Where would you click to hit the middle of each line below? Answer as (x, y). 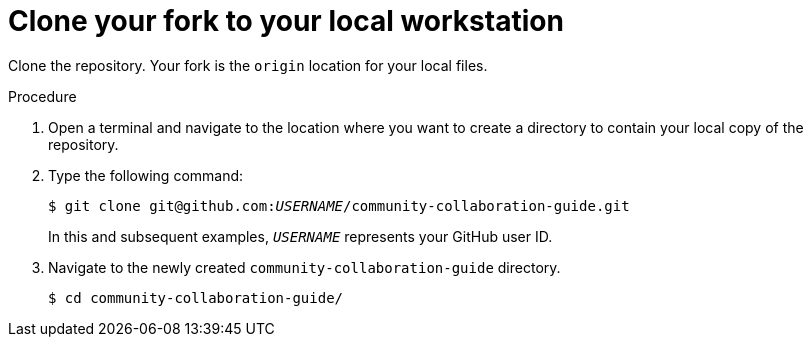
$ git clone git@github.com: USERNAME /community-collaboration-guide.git (339, 205)
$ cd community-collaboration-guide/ (196, 297)
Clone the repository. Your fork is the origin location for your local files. (248, 65)
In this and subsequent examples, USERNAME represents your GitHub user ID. (300, 236)
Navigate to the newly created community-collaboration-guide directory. (304, 267)
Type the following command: (146, 175)
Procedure (42, 96)
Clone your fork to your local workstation (286, 21)
